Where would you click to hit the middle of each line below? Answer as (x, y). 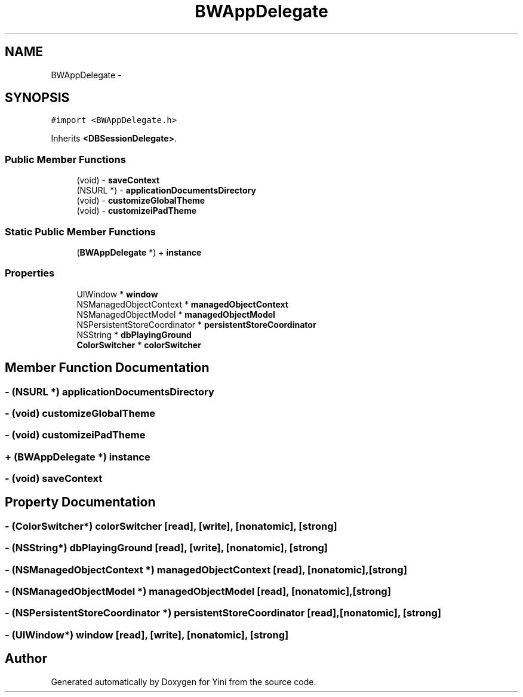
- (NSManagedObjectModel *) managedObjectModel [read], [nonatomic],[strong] (198, 591)
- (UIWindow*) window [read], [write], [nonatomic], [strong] (147, 635)
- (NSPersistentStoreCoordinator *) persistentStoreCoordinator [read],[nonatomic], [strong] (223, 613)
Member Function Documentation (107, 368)
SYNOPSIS (37, 98)
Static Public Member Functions (81, 231)
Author (26, 659)
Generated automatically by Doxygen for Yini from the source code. (184, 681)
